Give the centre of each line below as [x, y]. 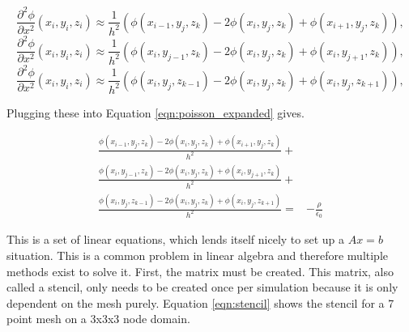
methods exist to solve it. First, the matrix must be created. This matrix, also [200, 271]
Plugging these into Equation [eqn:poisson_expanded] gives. [156, 112]
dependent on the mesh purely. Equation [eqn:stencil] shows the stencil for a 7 [200, 302]
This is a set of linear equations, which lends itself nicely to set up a [176, 239]
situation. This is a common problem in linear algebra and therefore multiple [198, 255]
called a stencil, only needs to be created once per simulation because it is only [202, 287]
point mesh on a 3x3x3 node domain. [98, 319]
